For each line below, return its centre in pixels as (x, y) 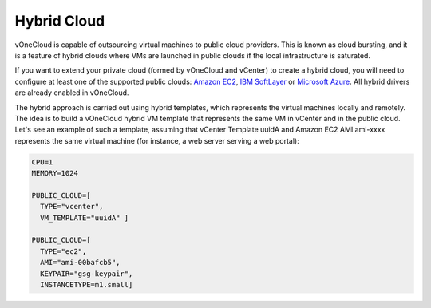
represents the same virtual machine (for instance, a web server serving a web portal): (157, 140)
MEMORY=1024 (55, 173)
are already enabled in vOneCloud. (72, 93)
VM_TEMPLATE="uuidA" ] (85, 218)
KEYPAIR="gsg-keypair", (87, 274)
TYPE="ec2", (63, 251)
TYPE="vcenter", (72, 207)
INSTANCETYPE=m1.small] (87, 284)
